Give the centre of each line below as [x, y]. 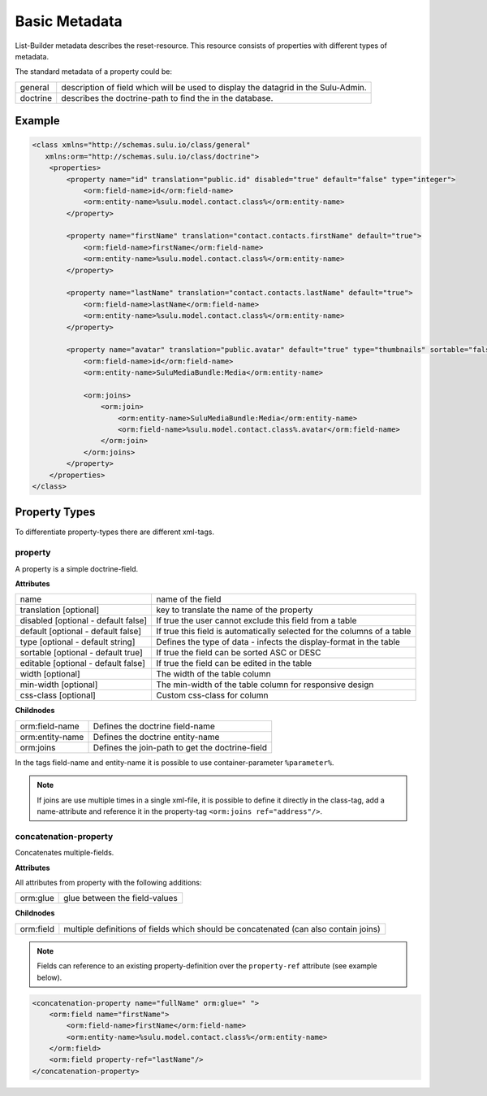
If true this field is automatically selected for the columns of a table [284, 632]
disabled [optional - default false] [84, 620]
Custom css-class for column [212, 695]
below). [50, 977]
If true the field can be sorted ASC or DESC [239, 653]
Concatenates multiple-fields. [65, 853]
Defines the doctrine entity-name [156, 737]
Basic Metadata [69, 21]
